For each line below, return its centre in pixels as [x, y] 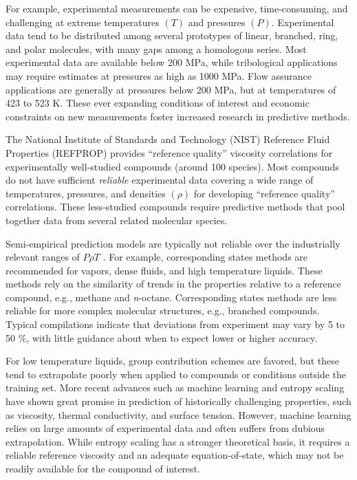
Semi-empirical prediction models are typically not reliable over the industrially [173, 243]
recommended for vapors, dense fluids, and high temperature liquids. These [164, 270]
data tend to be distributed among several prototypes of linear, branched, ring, [172, 35]
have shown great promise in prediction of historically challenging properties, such [178, 401]
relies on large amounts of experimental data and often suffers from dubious [165, 428]
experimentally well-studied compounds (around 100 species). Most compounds [172, 166]
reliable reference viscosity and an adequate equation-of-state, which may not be [175, 455]
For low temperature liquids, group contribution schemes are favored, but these [172, 361]
